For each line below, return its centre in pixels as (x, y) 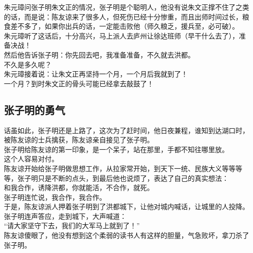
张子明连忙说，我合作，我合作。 (55, 197)
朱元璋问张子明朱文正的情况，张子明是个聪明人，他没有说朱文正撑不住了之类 (126, 7)
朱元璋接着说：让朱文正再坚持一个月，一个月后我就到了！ (96, 74)
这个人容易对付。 (31, 159)
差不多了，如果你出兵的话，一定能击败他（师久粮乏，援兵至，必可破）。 (125, 26)
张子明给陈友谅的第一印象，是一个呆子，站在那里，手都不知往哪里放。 (116, 149)
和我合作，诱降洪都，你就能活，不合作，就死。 (79, 187)
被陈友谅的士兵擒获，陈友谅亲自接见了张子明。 (79, 140)
